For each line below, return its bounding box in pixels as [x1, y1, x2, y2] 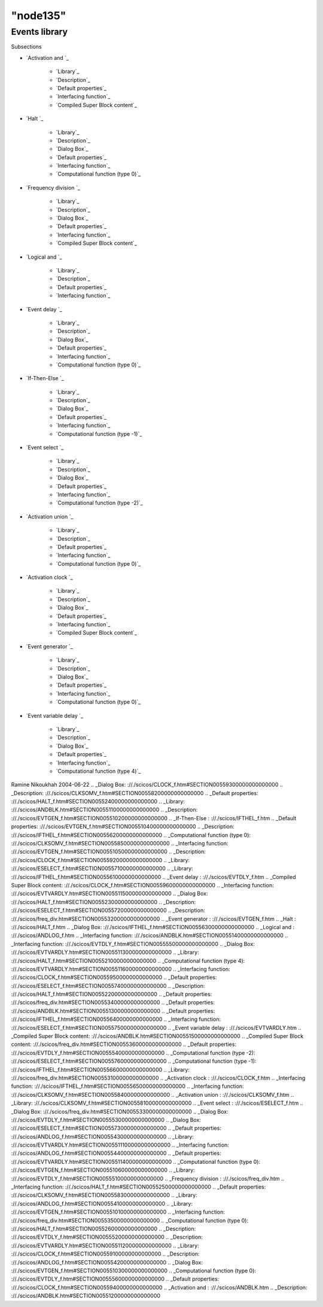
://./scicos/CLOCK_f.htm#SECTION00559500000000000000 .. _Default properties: [11, 974, 217, 981]
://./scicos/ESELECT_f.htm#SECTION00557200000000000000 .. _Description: [11, 907, 206, 914]
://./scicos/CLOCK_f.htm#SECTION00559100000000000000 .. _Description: [11, 1250, 200, 1257]
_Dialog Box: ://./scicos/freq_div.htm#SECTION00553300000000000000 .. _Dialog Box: [11, 1108, 228, 1115]
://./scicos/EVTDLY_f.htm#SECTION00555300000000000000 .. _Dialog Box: [11, 1116, 202, 1123]
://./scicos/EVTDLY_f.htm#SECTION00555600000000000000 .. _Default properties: [11, 1275, 220, 1282]
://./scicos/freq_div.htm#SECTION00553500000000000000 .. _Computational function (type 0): [11, 1217, 248, 1224]
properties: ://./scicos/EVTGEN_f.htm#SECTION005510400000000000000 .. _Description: [11, 823, 234, 830]
